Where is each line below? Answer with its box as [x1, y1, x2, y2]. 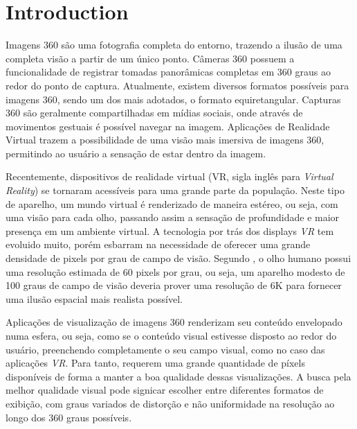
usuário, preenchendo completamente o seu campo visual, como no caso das [6, 342, 325, 356]
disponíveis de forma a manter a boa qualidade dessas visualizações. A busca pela [6, 369, 351, 383]
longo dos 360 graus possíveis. [6, 410, 132, 424]
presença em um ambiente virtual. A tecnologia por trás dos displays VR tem [6, 223, 334, 238]
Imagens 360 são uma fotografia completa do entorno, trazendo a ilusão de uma [6, 37, 342, 52]
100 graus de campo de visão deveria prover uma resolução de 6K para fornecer [6, 278, 342, 292]
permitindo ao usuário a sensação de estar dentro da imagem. [6, 146, 266, 160]
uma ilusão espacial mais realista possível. [6, 291, 183, 306]
